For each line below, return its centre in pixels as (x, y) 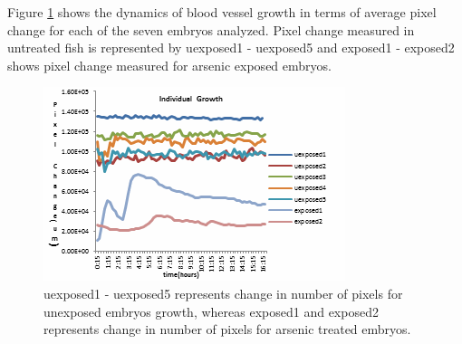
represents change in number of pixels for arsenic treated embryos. (227, 329)
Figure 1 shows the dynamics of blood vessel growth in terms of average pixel (222, 12)
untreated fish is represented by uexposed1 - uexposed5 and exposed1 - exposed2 (231, 48)
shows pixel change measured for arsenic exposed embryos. (169, 65)
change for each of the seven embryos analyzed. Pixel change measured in (211, 29)
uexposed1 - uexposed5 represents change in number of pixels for (223, 293)
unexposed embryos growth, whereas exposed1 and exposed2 (211, 311)
